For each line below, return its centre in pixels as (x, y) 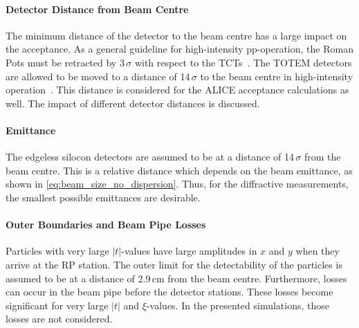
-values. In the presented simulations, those (238, 305)
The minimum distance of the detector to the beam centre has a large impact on (176, 35)
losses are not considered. (59, 319)
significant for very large (57, 305)
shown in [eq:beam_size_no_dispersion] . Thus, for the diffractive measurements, (177, 184)
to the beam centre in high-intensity (277, 76)
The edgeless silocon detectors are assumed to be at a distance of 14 (150, 157)
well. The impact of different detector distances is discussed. (133, 103)
